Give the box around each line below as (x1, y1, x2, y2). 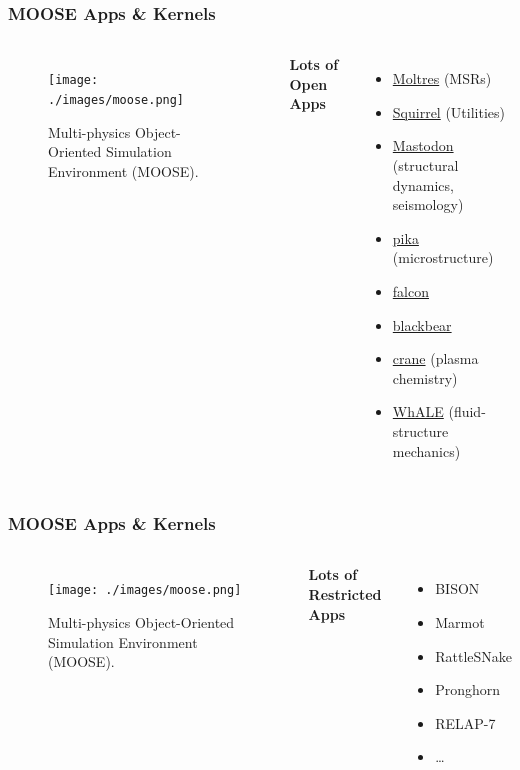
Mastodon (392, 135, 454, 156)
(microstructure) (392, 247, 494, 268)
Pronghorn (435, 679, 501, 700)
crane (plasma (392, 348, 479, 369)
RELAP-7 (435, 712, 496, 733)
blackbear (392, 314, 452, 335)
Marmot (435, 611, 485, 632)
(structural (392, 155, 459, 175)
